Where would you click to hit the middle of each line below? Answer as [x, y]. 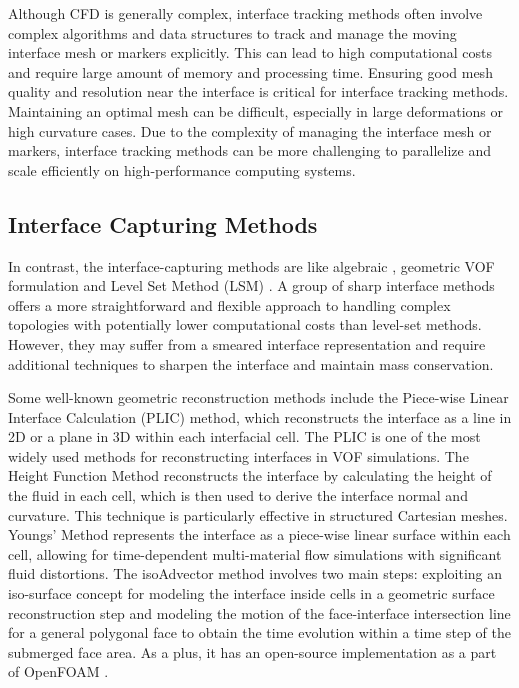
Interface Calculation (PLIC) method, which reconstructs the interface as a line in [260, 416]
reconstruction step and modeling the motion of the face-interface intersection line [259, 612]
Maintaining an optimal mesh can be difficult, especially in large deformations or [256, 110]
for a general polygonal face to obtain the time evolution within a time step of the [259, 632]
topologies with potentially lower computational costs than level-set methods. [245, 324]
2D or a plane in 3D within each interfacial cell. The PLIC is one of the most [244, 436]
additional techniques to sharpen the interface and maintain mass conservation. [251, 363]
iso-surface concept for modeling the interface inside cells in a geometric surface [251, 593]
